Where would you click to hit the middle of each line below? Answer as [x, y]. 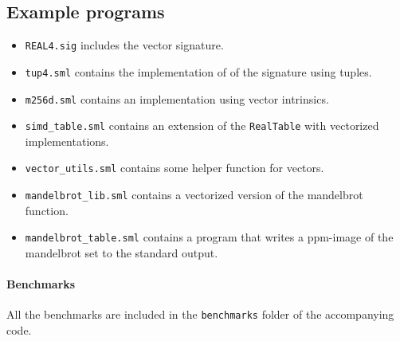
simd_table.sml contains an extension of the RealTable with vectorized [202, 125]
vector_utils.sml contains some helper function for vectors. [175, 168]
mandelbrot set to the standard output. [122, 252]
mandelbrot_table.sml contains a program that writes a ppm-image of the [209, 237]
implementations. [67, 141]
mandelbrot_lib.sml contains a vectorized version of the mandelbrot [194, 195]
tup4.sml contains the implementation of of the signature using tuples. [198, 71]
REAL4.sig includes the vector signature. [124, 45]
